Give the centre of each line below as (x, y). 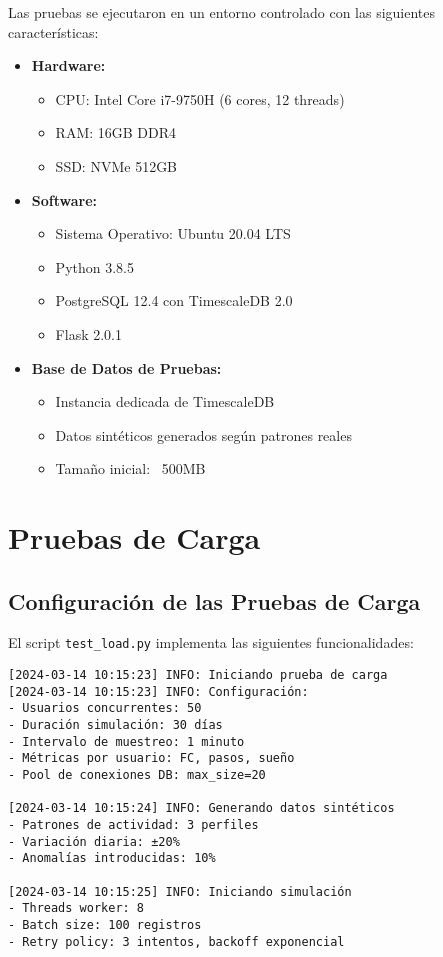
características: (53, 31)
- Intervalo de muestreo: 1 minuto (126, 741)
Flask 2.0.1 (88, 333)
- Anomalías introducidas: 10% (112, 858)
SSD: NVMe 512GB (116, 165)
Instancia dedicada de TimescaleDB (165, 401)
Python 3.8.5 (94, 266)
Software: (64, 199)
